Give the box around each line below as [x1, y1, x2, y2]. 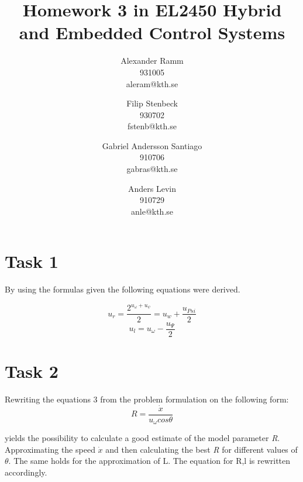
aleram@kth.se [126, 77, 178, 89]
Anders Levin [128, 182, 176, 194]
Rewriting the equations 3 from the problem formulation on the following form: [5, 393, 289, 405]
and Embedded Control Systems [19, 20, 285, 44]
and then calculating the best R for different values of [105, 443, 298, 455]
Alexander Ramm [120, 54, 184, 67]
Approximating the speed [5, 443, 95, 455]
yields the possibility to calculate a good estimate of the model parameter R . [5, 432, 280, 444]
